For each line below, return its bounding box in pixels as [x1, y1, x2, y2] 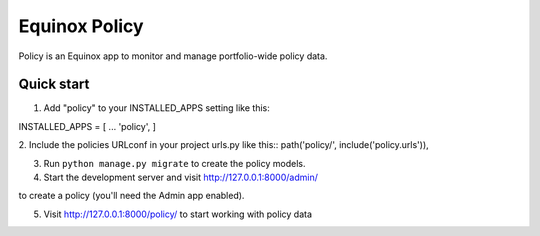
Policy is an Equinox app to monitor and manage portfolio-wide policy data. [18, 50, 328, 62]
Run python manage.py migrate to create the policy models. [43, 157, 306, 169]
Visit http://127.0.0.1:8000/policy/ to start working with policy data [43, 208, 313, 220]
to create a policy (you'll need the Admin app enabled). [18, 190, 245, 202]
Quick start [18, 76, 90, 93]
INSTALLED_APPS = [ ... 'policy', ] [18, 120, 157, 132]
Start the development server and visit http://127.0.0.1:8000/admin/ [43, 171, 319, 184]
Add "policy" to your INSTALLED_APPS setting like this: [43, 102, 270, 114]
